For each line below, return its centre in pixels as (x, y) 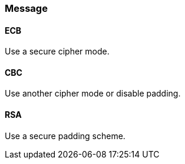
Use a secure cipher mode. (57, 52)
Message (26, 8)
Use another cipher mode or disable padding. (93, 94)
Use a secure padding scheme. (65, 136)
